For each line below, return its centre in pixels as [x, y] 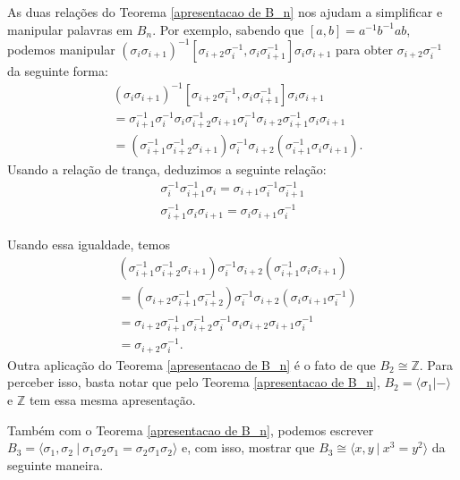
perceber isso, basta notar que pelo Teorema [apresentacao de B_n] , [194, 382]
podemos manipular [61, 49]
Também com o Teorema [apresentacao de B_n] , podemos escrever [191, 429]
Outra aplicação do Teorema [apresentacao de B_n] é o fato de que [192, 364]
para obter [364, 49]
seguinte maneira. [55, 464]
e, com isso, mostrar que [248, 447]
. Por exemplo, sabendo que [228, 29]
